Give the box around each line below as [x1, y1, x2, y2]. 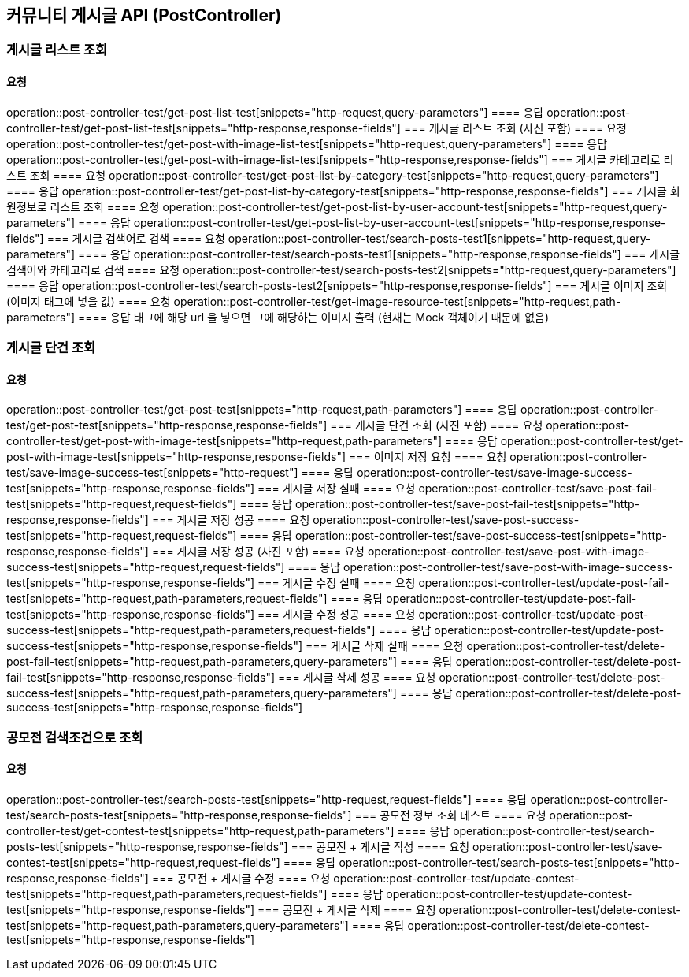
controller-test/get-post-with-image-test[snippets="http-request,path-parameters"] [6, 434, 443, 448]
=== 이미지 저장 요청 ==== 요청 [348, 450, 507, 464]
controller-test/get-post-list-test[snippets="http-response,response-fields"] [6, 121, 401, 135]
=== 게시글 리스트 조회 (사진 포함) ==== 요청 [403, 121, 627, 135]
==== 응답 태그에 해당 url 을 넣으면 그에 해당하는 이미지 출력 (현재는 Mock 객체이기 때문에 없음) [77, 310, 550, 324]
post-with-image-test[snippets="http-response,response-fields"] [6, 450, 346, 464]
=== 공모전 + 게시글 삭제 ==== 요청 [257, 902, 436, 916]
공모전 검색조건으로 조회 [6, 729, 143, 745]
